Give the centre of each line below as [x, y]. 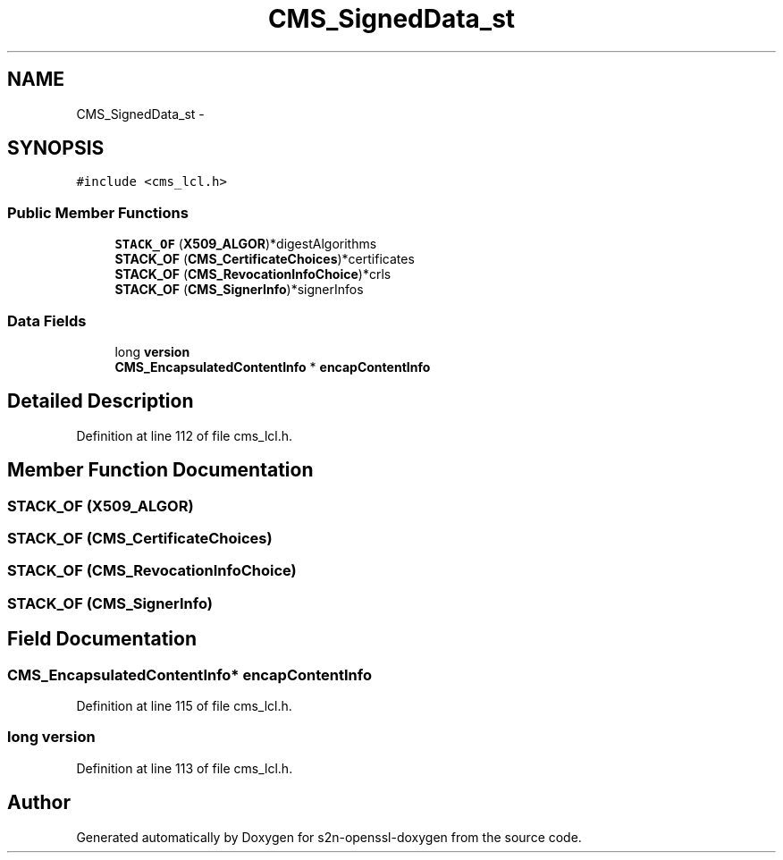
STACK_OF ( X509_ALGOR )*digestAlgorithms [246, 244]
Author [39, 803]
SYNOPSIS [56, 148]
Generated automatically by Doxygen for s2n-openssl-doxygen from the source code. [329, 837]
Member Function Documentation [160, 470]
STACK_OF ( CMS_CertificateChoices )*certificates [265, 259]
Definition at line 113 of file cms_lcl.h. [185, 768]
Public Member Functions [98, 212]
